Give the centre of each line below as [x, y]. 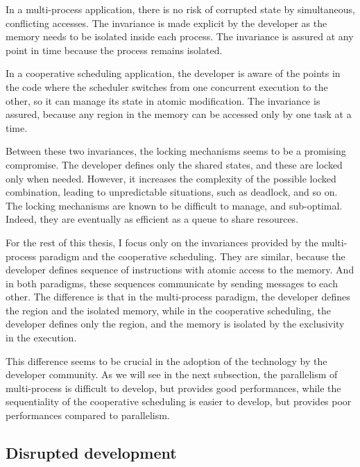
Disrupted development [91, 453]
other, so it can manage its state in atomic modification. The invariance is [163, 100]
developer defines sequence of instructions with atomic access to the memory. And [180, 270]
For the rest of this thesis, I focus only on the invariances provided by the [162, 242]
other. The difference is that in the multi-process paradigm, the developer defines [178, 297]
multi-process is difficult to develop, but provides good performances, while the [173, 388]
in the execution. [41, 338]
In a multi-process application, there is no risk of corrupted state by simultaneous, [180, 9]
